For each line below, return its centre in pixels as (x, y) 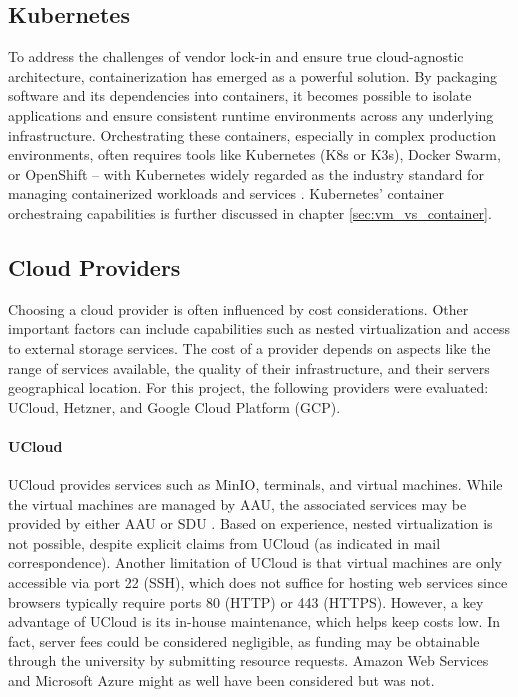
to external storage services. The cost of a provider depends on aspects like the (249, 347)
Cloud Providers (94, 266)
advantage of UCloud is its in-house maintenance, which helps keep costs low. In (254, 621)
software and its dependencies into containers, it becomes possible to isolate (240, 95)
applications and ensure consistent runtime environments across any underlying (251, 114)
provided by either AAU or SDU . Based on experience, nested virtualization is (250, 523)
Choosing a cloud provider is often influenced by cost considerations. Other (238, 308)
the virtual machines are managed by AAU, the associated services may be (237, 503)
